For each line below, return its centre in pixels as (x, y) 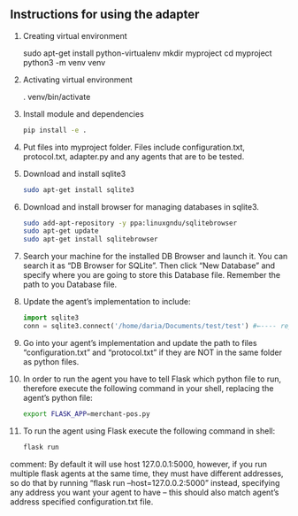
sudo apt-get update (61, 231)
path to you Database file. (70, 285)
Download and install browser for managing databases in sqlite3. (141, 206)
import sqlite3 (51, 318)
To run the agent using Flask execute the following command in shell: (149, 431)
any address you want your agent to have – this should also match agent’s (145, 492)
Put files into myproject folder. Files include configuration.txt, (134, 147)
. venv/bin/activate (57, 96)
